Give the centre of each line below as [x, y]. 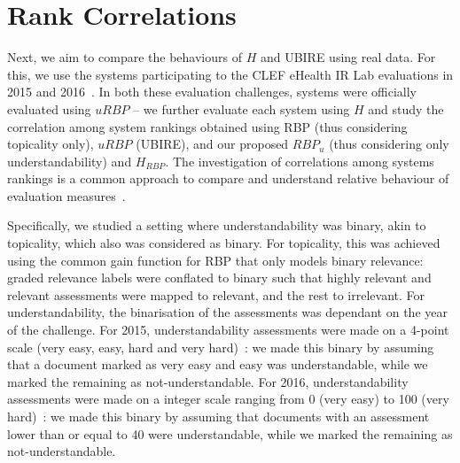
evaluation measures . [66, 195]
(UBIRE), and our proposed [212, 144]
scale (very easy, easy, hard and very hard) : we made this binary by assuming [221, 347]
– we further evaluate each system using [242, 108]
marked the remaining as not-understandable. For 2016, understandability [208, 381]
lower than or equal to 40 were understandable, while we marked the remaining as [230, 433]
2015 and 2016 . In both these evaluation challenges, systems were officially [212, 92]
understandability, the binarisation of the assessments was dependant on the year [227, 312]
